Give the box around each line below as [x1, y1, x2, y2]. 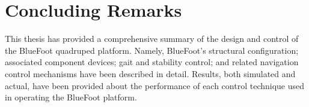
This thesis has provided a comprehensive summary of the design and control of [5, 32, 299, 45]
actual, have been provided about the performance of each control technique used [5, 79, 305, 91]
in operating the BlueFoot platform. [5, 91, 137, 103]
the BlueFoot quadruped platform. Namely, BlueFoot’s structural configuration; [5, 44, 299, 56]
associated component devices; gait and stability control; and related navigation [5, 56, 299, 68]
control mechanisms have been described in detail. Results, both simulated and [5, 67, 296, 80]
